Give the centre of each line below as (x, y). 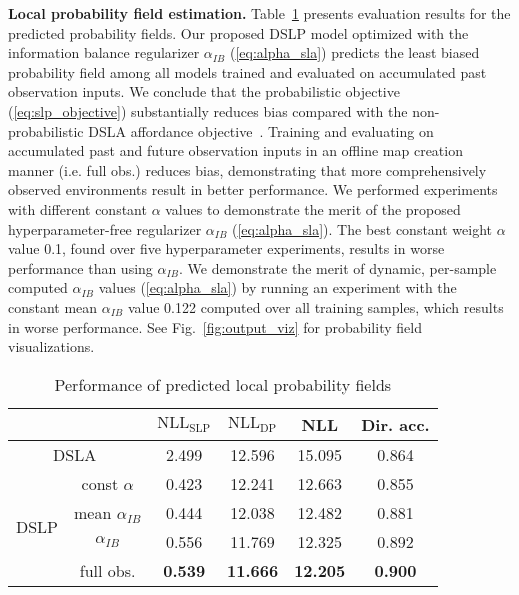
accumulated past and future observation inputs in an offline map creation (235, 150)
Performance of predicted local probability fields (223, 384)
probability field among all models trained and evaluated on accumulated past (247, 71)
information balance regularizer (104, 52)
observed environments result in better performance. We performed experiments (253, 189)
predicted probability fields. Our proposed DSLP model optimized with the (238, 32)
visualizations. (51, 346)
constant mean (53, 306)
